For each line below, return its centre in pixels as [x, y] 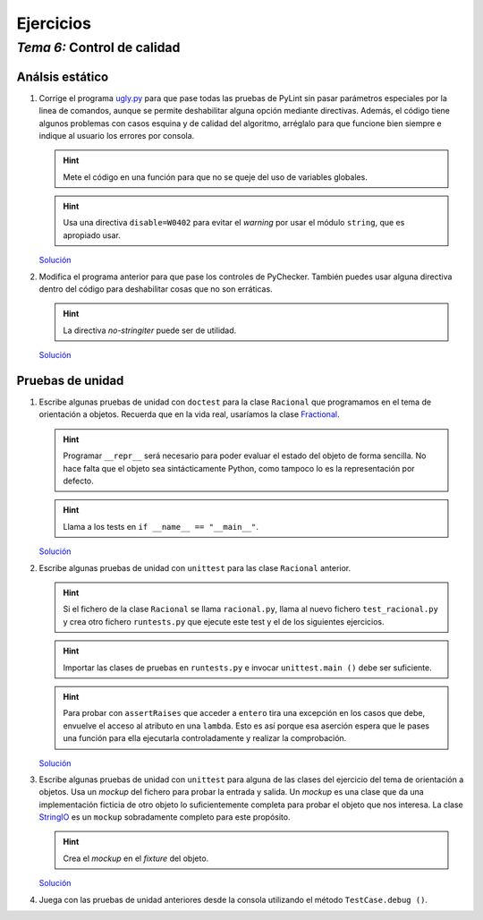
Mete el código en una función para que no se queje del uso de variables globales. [216, 177]
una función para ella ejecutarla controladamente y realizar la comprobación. [205, 738]
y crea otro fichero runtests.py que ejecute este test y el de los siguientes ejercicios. [224, 621]
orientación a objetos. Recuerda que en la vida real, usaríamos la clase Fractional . [189, 414]
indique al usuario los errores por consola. [117, 135]
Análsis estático [63, 77]
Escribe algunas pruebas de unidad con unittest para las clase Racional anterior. [195, 567]
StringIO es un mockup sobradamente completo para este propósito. [165, 817]
